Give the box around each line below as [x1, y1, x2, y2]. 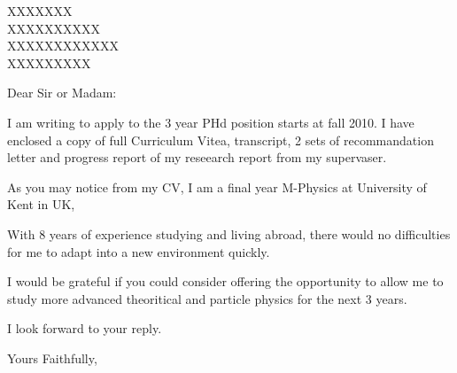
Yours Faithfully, [7, 348, 97, 367]
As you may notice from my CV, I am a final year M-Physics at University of [7, 177, 427, 196]
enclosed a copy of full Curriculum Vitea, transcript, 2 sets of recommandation [7, 130, 434, 149]
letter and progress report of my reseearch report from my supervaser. [7, 148, 387, 167]
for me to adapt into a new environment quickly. [7, 242, 270, 260]
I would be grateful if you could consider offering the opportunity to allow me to [7, 272, 444, 291]
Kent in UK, [7, 195, 75, 214]
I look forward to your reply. [7, 319, 162, 338]
